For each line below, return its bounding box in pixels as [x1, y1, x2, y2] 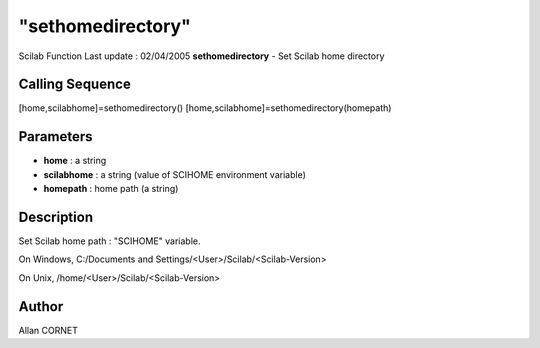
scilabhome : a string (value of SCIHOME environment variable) [43, 168, 307, 180]
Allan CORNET [18, 324, 79, 336]
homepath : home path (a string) [43, 183, 179, 195]
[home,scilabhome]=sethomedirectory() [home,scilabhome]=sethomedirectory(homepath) [18, 102, 392, 114]
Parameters [18, 128, 93, 145]
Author [18, 298, 64, 315]
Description [18, 208, 94, 225]
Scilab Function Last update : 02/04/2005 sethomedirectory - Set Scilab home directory [18, 50, 385, 62]
